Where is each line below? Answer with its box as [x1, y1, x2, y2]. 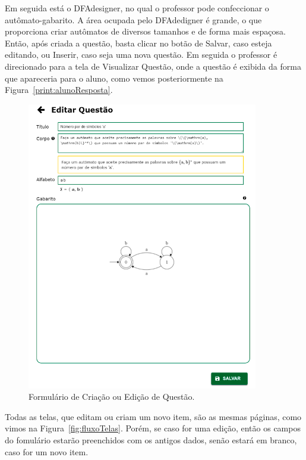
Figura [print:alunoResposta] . [5, 83, 113, 96]
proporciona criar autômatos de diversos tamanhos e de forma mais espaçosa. [5, 25, 286, 38]
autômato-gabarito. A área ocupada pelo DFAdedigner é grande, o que [5, 13, 262, 26]
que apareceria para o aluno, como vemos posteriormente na [5, 72, 223, 84]
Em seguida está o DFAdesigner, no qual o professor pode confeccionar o [5, 2, 269, 14]
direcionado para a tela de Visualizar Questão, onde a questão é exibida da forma [5, 60, 301, 72]
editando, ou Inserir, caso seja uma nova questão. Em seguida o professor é [5, 48, 277, 61]
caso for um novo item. [5, 445, 89, 458]
